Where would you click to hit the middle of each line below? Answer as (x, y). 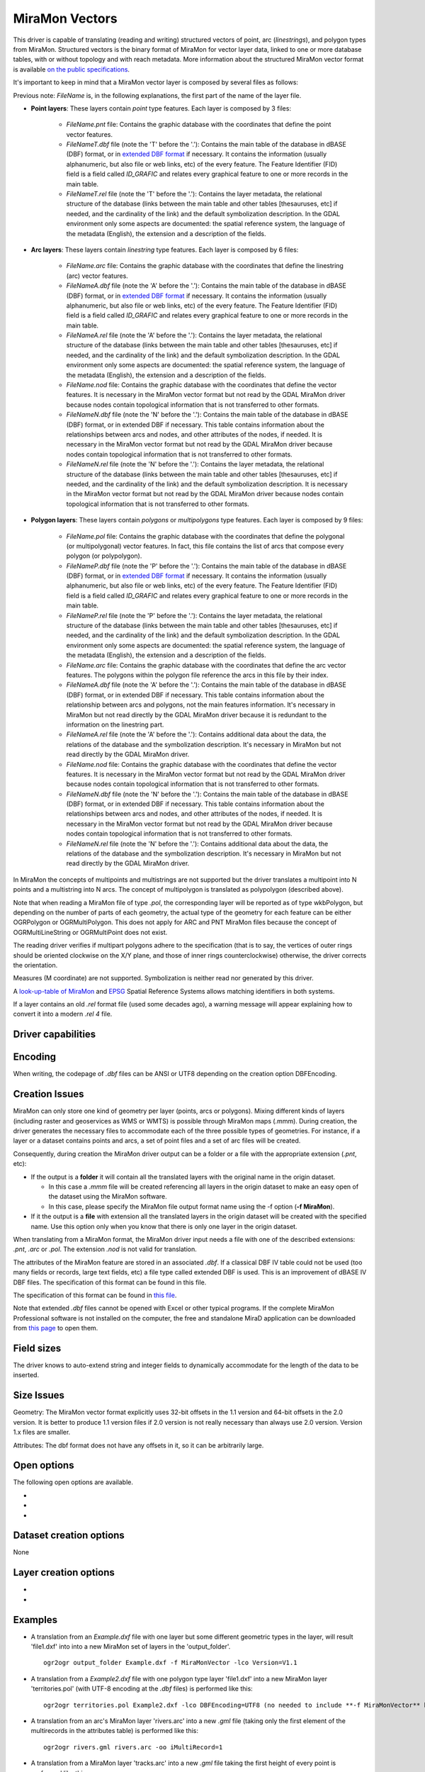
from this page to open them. (56, 1328)
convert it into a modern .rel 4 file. (63, 1014)
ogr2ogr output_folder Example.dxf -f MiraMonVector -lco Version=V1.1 (170, 1663)
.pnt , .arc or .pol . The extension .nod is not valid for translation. (105, 1249)
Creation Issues (49, 1094)
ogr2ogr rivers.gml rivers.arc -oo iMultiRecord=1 (133, 1747)
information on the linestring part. (115, 724)
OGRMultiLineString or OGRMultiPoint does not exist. (90, 932)
